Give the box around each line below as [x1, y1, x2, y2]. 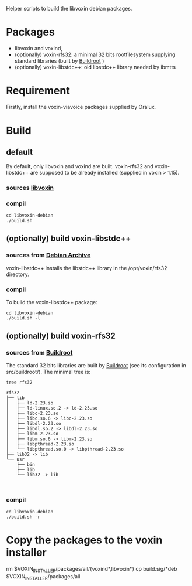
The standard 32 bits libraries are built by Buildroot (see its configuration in [6, 362, 187, 369]
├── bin [16, 461, 35, 468]
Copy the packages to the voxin [6, 533, 163, 547]
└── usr [6, 456, 25, 462]
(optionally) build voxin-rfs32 [6, 331, 116, 341]
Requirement [6, 84, 70, 97]
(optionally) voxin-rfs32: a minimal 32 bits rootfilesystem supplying [14, 51, 176, 58]
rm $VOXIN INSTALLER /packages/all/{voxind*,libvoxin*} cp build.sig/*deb [6, 565, 177, 574]
